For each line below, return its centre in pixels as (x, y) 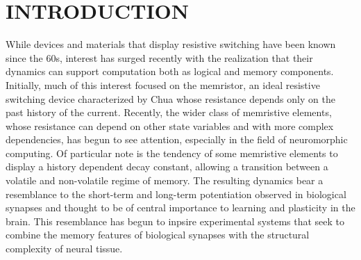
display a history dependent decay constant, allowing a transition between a (167, 166)
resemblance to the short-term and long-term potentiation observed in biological (176, 194)
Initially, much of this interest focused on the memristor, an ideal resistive (163, 84)
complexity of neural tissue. (64, 249)
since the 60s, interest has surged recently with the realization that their (159, 57)
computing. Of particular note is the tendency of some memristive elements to (172, 153)
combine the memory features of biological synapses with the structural (158, 235)
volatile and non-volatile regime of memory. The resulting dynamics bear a (165, 180)
